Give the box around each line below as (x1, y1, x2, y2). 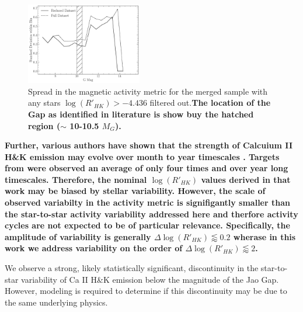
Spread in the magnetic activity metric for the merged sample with (28, 85, 268, 97)
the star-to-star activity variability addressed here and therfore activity (5, 207, 298, 220)
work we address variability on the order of (5, 242, 183, 254)
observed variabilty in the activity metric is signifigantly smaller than (5, 196, 290, 209)
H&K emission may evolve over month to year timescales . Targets (5, 150, 280, 162)
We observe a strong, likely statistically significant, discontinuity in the (5, 262, 259, 274)
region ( (28, 119, 61, 131)
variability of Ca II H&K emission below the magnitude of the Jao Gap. (21, 273, 279, 285)
